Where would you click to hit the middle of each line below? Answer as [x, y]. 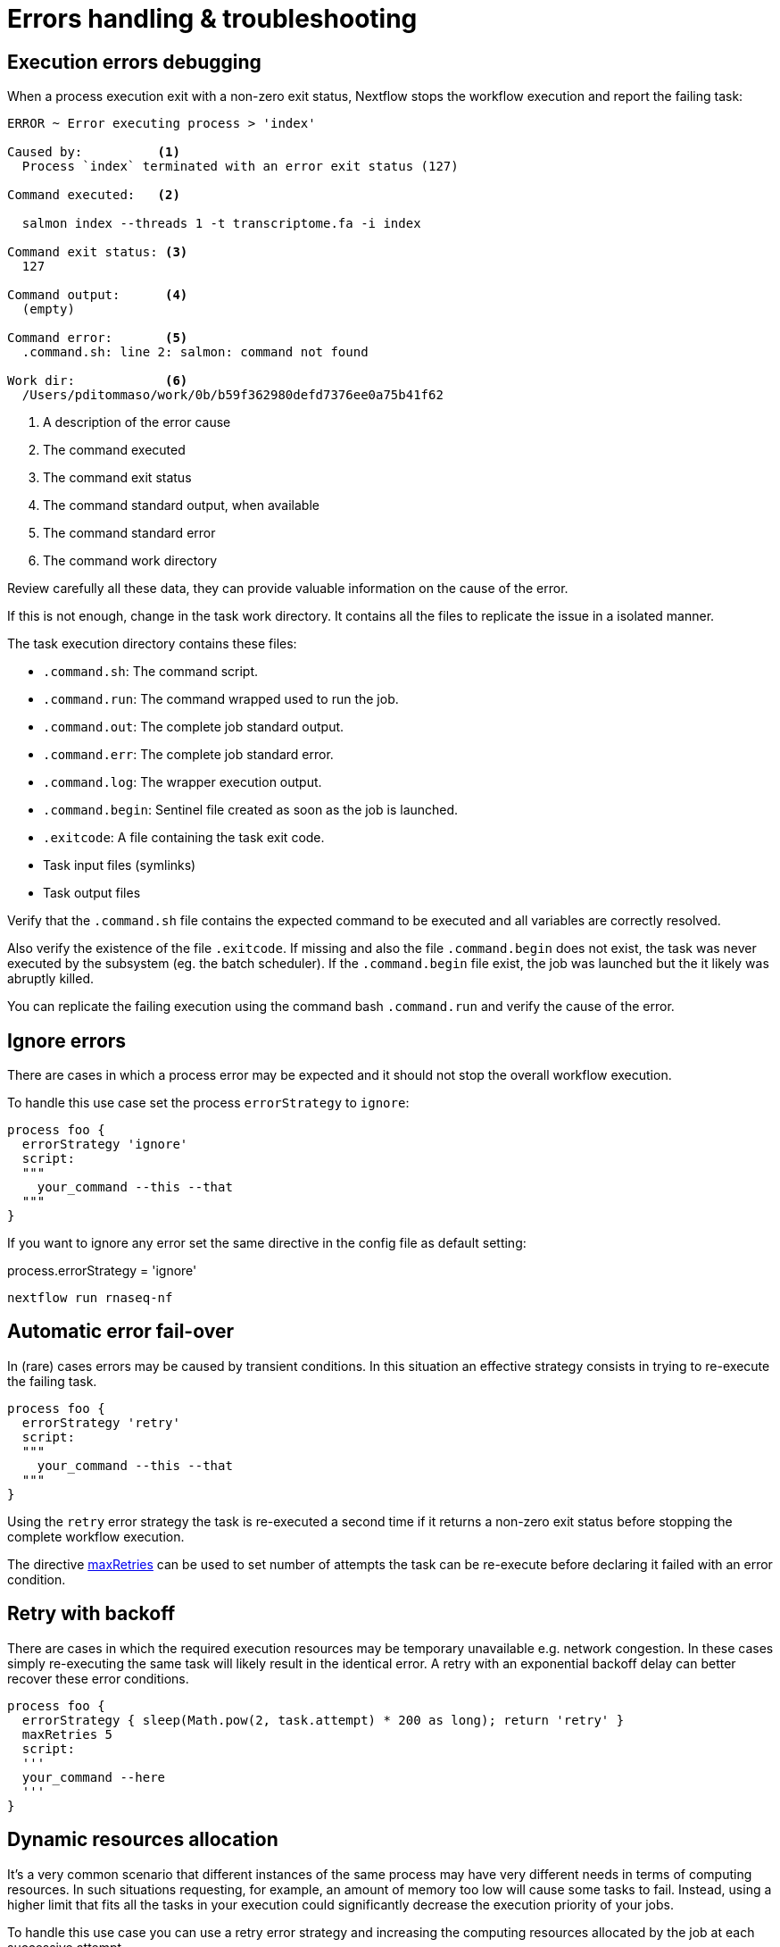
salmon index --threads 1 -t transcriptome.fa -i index [221, 224]
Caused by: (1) [94, 152]
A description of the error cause [137, 422]
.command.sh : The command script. [151, 672]
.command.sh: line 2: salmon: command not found [195, 352]
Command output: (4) [98, 295]
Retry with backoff [91, 1614]
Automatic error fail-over [120, 1332]
